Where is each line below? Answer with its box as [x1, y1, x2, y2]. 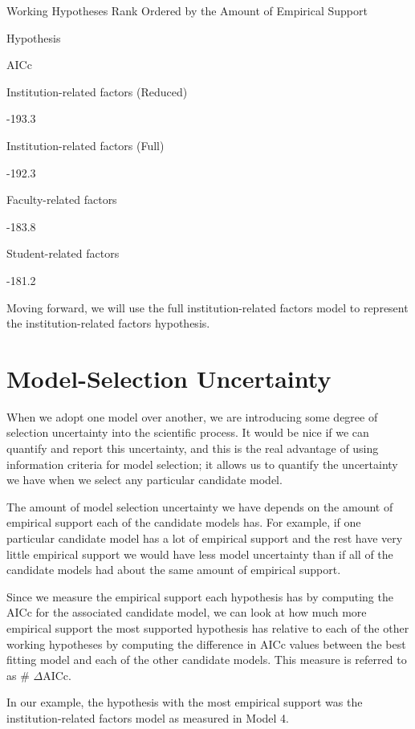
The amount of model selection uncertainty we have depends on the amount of [6, 498, 393, 515]
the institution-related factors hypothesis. [6, 315, 210, 332]
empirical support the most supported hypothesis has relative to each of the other [6, 619, 409, 636]
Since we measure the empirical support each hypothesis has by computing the [6, 588, 393, 605]
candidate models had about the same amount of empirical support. [6, 561, 341, 578]
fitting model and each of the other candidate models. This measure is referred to [6, 651, 407, 668]
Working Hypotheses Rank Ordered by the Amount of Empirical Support [6, 2, 368, 18]
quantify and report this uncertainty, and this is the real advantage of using [6, 440, 379, 457]
